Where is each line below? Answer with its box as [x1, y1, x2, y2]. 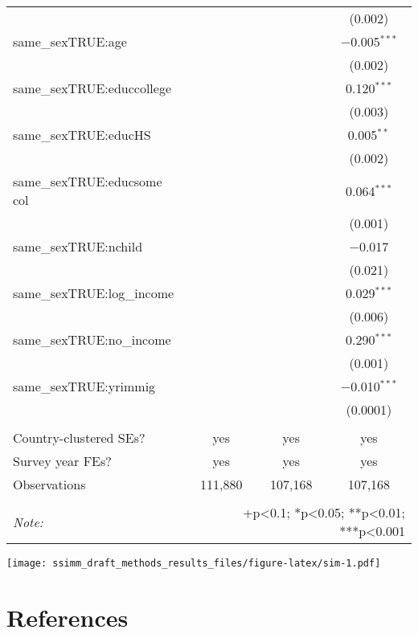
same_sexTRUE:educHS [13, 125, 151, 144]
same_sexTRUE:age [13, 32, 127, 51]
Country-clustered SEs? [13, 428, 145, 447]
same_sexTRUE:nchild [13, 237, 143, 256]
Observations [13, 475, 86, 493]
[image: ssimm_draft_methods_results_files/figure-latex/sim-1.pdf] [6, 558, 381, 569]
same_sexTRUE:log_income [13, 284, 174, 302]
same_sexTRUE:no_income [13, 330, 171, 349]
